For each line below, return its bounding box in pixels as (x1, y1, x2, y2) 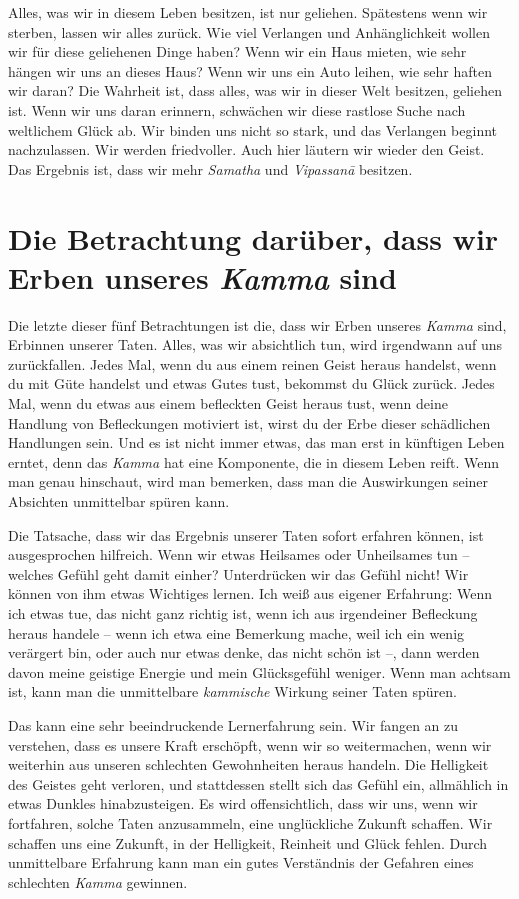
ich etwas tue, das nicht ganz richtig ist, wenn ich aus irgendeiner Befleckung (8, 602, 478, 623)
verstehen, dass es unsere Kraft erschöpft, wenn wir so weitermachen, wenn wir (8, 734, 492, 755)
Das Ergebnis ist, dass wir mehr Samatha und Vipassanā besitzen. (8, 158, 413, 179)
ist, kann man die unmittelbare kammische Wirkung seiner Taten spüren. (8, 681, 457, 702)
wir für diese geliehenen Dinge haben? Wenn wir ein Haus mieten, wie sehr (8, 41, 467, 62)
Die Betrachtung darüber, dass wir (8, 217, 499, 258)
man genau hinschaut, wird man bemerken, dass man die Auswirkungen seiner (8, 471, 489, 492)
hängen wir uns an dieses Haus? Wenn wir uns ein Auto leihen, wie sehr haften (8, 60, 492, 81)
